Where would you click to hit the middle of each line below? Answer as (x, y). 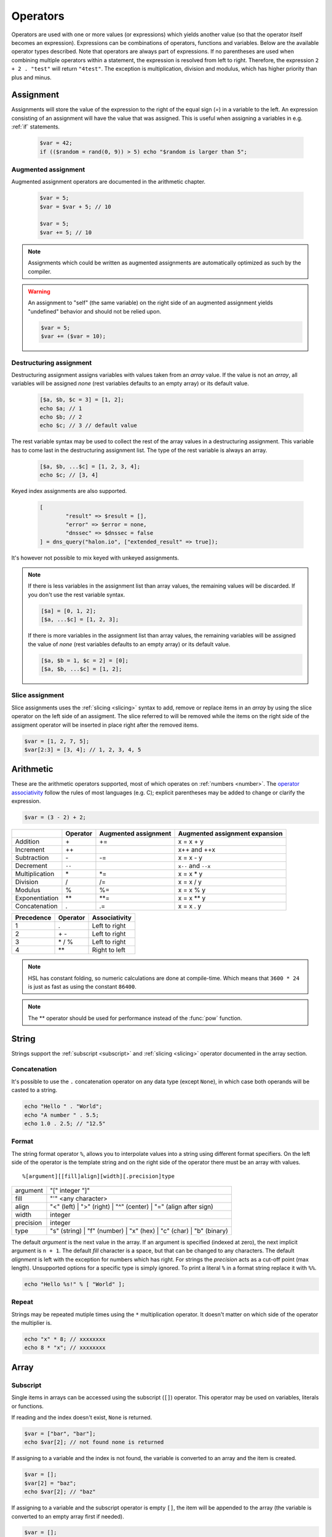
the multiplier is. (32, 1323)
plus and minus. (31, 77)
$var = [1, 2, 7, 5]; (57, 741)
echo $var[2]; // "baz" (60, 1492)
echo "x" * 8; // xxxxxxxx (65, 1339)
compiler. (40, 271)
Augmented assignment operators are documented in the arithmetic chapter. (109, 182)
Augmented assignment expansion (230, 834)
